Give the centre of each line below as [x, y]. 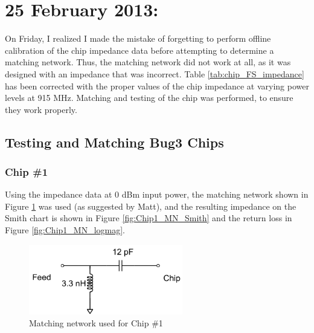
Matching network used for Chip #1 [96, 322]
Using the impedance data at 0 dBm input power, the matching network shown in [157, 194]
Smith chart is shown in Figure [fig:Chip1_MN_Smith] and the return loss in [149, 218]
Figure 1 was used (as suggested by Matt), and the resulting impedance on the [151, 206]
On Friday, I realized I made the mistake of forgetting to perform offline [138, 38]
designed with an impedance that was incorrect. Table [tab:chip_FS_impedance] [155, 73]
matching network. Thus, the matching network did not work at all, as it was [148, 62]
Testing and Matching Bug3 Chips [114, 142]
